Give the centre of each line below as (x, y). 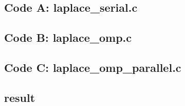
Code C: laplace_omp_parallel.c (93, 67)
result (20, 97)
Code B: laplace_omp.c (68, 37)
